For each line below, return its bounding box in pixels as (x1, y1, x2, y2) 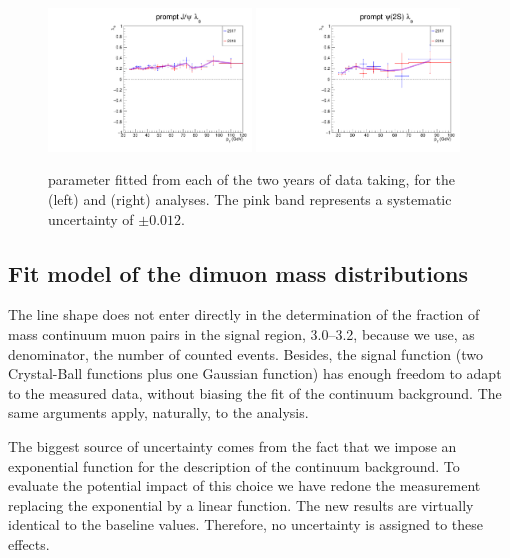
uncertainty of (48, 208, 134, 229)
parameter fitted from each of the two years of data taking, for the (48, 169, 456, 190)
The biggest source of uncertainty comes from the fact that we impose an (8, 435, 457, 456)
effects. (8, 533, 50, 554)
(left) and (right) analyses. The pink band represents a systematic (48, 189, 452, 210)
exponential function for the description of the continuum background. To (8, 455, 460, 476)
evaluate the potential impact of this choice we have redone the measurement (8, 475, 481, 496)
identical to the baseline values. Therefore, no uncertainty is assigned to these (8, 514, 483, 535)
